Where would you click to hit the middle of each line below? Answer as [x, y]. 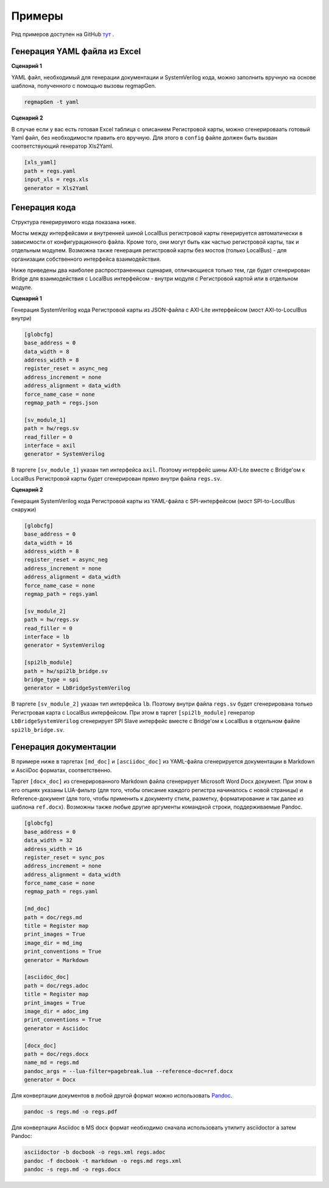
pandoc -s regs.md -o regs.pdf [71, 1112]
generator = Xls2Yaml [56, 188]
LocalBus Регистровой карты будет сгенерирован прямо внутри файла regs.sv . [117, 478]
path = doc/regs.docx [56, 1054]
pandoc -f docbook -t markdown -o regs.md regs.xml [103, 1161]
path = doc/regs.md [53, 917]
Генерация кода [44, 207]
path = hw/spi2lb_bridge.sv [66, 671]
